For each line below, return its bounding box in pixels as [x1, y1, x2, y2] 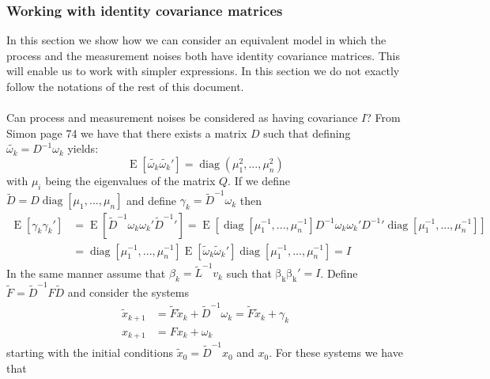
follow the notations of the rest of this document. [6, 78, 244, 94]
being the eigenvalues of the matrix [45, 172, 216, 188]
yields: [67, 140, 99, 157]
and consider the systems [67, 283, 190, 300]
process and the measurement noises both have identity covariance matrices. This [6, 47, 401, 63]
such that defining [263, 124, 351, 141]
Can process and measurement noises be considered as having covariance [6, 109, 358, 126]
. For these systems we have [269, 344, 403, 361]
